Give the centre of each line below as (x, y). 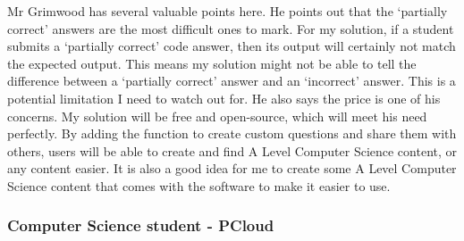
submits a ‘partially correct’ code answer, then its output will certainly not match (232, 46)
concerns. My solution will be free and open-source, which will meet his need (217, 116)
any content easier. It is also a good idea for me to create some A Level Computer (232, 168)
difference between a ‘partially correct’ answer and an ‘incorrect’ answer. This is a (232, 81)
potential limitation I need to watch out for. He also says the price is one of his (224, 98)
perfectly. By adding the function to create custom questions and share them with (232, 133)
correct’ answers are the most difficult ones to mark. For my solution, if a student (231, 28)
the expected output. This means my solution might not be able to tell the (212, 63)
